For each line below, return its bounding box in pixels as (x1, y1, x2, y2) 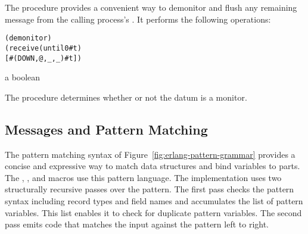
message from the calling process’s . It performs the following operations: (5, 13, 271, 25)
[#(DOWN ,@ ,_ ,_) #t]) (5, 54, 82, 63)
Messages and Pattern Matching (5, 120, 208, 138)
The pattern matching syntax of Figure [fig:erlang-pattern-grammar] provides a (5, 148, 295, 160)
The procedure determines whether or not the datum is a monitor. (5, 91, 247, 103)
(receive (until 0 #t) (5, 43, 82, 52)
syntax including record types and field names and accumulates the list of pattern (5, 194, 303, 207)
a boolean (5, 71, 41, 83)
